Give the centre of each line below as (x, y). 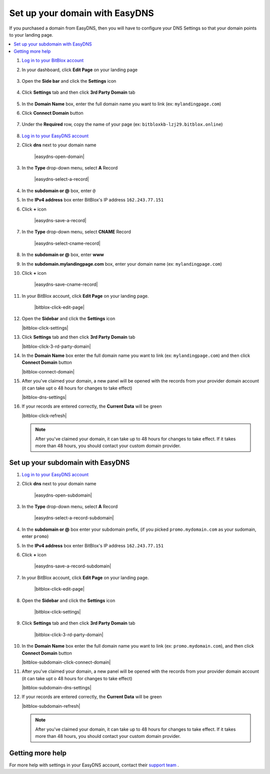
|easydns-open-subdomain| (63, 495)
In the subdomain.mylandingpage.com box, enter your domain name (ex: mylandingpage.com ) (122, 264)
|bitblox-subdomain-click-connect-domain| (66, 662)
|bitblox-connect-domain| (48, 371)
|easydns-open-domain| (59, 156)
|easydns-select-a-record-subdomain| (74, 518)
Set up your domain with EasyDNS (82, 13)
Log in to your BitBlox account (53, 61)
